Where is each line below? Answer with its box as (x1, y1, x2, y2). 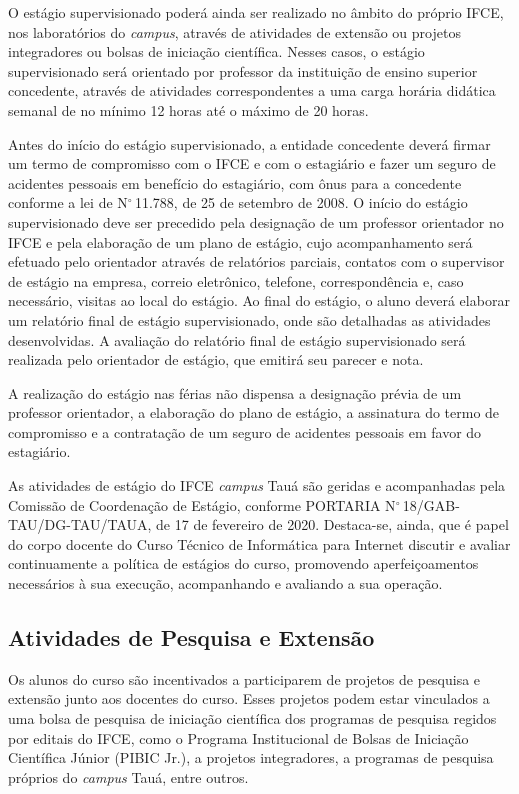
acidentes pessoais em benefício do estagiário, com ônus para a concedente (8, 172, 462, 193)
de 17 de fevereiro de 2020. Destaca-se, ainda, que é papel (156, 514, 509, 535)
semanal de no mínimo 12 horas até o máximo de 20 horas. (8, 99, 369, 120)
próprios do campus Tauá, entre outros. (8, 766, 249, 787)
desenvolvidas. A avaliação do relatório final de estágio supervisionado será (8, 329, 466, 350)
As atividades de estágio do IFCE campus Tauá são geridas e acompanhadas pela (8, 475, 506, 496)
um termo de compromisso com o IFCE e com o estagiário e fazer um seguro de (8, 153, 496, 174)
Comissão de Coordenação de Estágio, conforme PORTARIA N (8, 494, 396, 515)
